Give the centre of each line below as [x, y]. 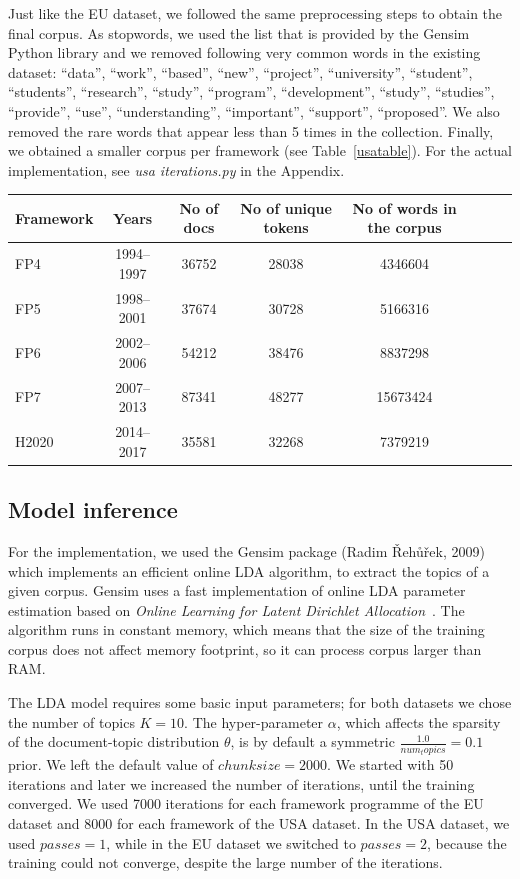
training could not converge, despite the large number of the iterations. [225, 862]
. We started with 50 [390, 764]
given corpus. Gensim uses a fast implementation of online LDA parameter [237, 590]
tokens [286, 227]
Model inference [93, 509]
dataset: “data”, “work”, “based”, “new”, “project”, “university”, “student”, [240, 71]
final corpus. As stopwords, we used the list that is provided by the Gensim [239, 32]
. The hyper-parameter [254, 721]
